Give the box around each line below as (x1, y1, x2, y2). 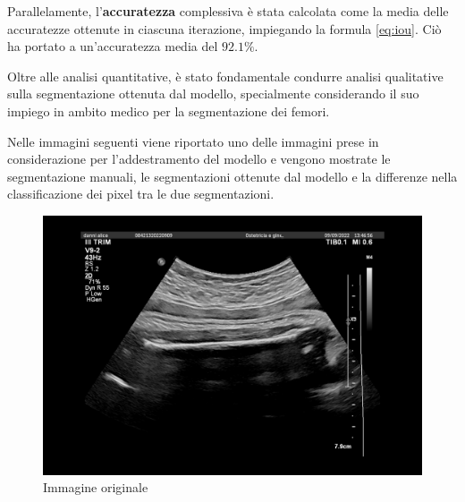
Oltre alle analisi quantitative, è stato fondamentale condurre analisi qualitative (7, 66, 444, 85)
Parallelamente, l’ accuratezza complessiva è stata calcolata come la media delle (7, 2, 449, 20)
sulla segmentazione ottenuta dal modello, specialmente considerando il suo (7, 84, 419, 103)
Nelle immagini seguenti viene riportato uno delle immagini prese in (7, 132, 379, 150)
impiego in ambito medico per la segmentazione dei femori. (7, 101, 330, 120)
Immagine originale (43, 478, 148, 497)
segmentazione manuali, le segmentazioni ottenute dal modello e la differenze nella (7, 166, 458, 185)
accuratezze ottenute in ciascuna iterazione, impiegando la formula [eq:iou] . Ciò (7, 19, 442, 38)
